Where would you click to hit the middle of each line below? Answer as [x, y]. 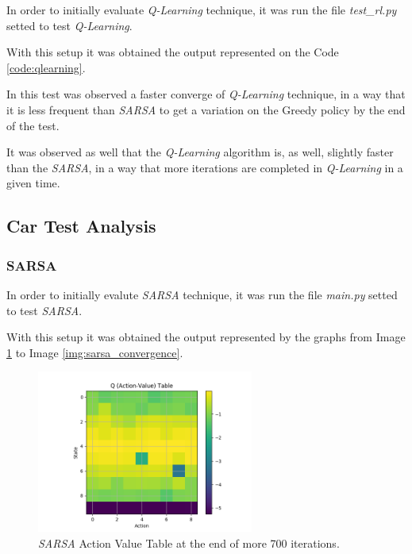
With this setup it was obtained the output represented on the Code [173, 52]
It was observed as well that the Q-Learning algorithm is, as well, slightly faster [200, 152]
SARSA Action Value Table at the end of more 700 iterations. [189, 542]
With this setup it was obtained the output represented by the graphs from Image [206, 337]
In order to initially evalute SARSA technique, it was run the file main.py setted [202, 294]
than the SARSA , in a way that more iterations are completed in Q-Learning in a [205, 167]
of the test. [33, 125]
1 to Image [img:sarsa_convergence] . [95, 352]
